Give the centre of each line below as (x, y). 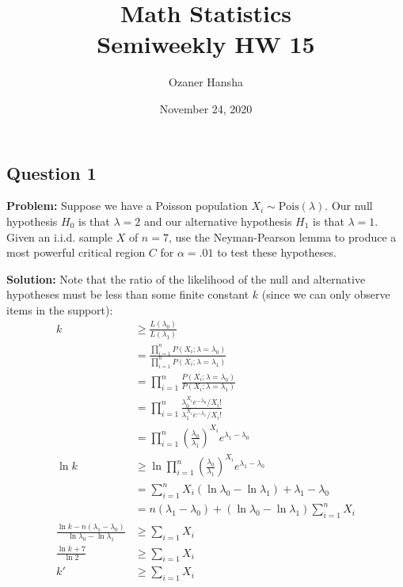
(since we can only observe (326, 294)
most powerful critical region (76, 252)
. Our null (349, 206)
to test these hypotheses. (277, 252)
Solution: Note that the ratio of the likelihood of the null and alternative (186, 278)
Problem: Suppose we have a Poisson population (127, 206)
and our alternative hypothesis (218, 221)
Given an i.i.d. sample (59, 236)
